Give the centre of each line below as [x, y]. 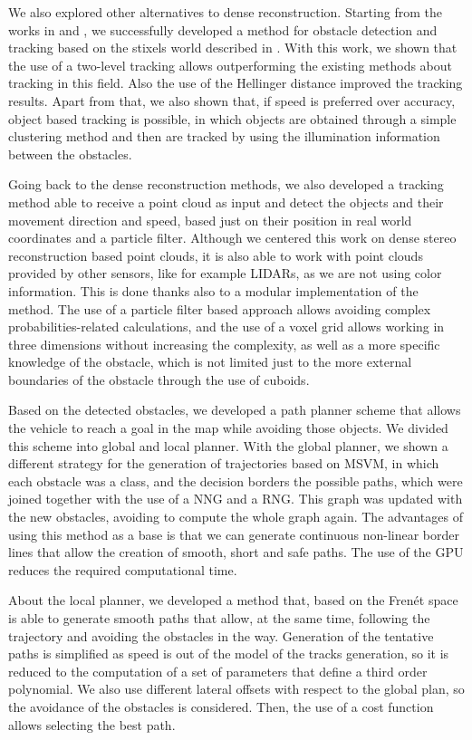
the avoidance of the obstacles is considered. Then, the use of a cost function [221, 706]
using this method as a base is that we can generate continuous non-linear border [234, 534]
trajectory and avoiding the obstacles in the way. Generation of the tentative [221, 635]
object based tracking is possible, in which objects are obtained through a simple [232, 118]
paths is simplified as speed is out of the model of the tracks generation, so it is [229, 654]
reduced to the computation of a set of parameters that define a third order [218, 671]
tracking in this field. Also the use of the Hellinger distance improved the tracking [236, 83]
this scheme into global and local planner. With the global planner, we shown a [228, 445]
